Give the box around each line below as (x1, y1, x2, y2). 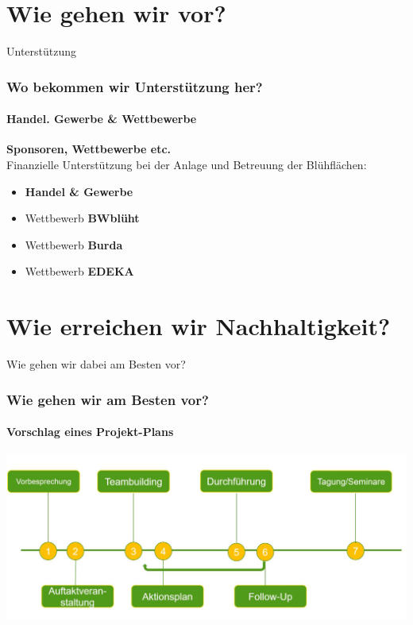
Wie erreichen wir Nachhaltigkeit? (6, 310, 391, 342)
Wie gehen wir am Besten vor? (6, 389, 209, 409)
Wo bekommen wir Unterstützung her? (6, 76, 263, 96)
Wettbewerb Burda (25, 236, 123, 253)
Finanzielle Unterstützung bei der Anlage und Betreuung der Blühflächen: (6, 156, 367, 172)
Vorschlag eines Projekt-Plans (6, 423, 174, 440)
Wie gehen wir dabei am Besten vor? (6, 356, 186, 372)
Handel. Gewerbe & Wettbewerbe (6, 110, 197, 127)
